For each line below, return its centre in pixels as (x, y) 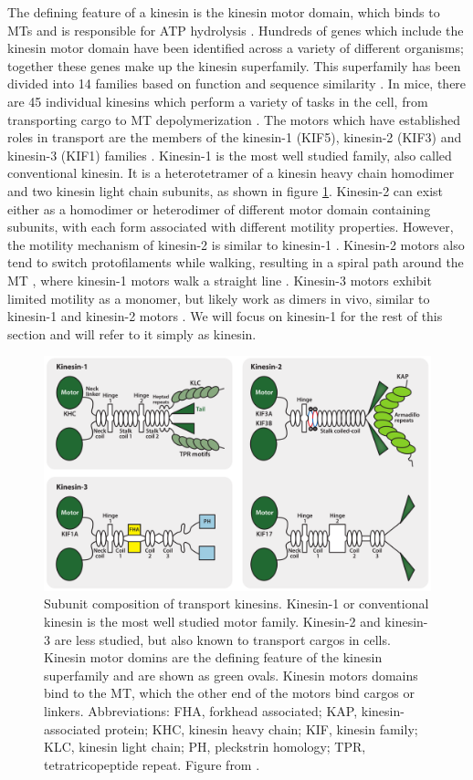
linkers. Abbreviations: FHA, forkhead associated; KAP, (201, 710)
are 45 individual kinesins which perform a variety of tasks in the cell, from (218, 101)
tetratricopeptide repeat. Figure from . (152, 764)
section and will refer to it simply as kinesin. (132, 333)
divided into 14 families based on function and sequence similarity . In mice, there (237, 83)
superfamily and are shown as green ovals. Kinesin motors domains (231, 675)
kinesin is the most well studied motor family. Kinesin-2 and (212, 622)
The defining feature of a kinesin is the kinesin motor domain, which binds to (224, 12)
